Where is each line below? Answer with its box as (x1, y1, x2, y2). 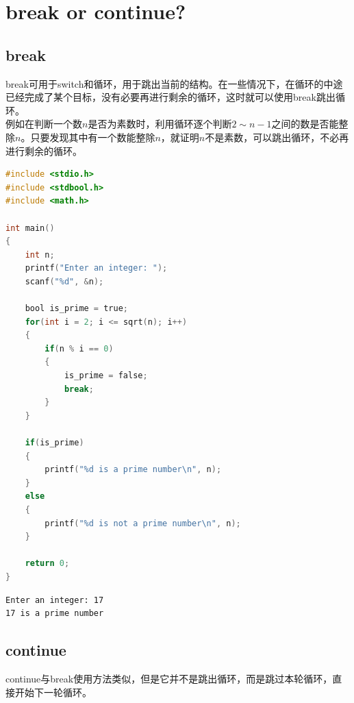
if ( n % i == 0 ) (45, 343, 114, 354)
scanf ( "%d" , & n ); (25, 276, 104, 286)
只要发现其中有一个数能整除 (30, 129, 155, 144)
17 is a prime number (5, 608, 104, 619)
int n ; (25, 249, 55, 260)
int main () (5, 223, 55, 233)
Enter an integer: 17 (5, 595, 104, 605)
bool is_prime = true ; (25, 304, 128, 314)
